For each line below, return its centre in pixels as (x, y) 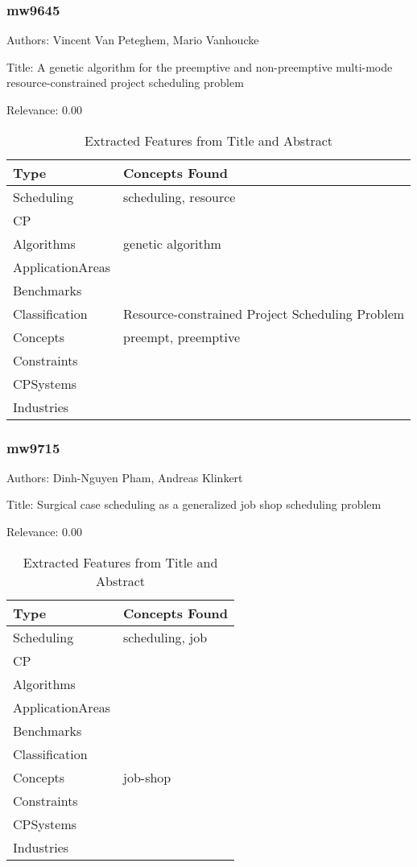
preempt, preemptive (182, 336)
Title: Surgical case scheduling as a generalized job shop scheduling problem (194, 504)
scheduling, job (165, 637)
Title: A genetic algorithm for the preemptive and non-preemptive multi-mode (200, 66)
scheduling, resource (180, 196)
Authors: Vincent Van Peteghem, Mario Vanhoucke (133, 40)
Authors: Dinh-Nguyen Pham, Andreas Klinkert (125, 477)
